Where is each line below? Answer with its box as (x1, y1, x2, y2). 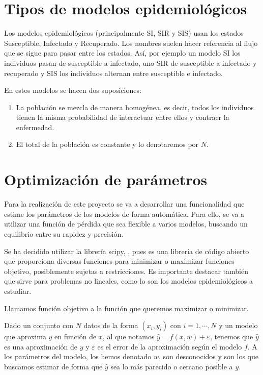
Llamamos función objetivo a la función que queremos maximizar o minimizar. (4, 303, 249, 313)
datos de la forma (83, 320, 138, 331)
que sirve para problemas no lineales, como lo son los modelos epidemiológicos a (4, 276, 253, 286)
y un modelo (219, 320, 258, 331)
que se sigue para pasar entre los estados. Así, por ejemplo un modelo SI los (4, 47, 241, 58)
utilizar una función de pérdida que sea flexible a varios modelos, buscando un (4, 218, 248, 229)
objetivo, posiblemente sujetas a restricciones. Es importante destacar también (4, 265, 248, 276)
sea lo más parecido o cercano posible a (110, 361, 233, 371)
